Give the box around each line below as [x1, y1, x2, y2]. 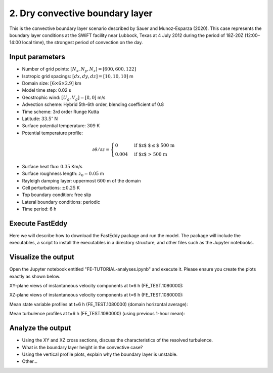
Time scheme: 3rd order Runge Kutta [22, 108, 100, 115]
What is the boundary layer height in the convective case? [22, 344, 143, 350]
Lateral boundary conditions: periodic [22, 199, 101, 205]
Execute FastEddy [9, 219, 68, 228]
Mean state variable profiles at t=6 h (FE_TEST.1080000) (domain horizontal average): [9, 301, 188, 307]
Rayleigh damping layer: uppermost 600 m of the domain [22, 177, 141, 183]
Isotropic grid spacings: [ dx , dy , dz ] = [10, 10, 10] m [22, 73, 133, 79]
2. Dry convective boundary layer [9, 8, 153, 19]
